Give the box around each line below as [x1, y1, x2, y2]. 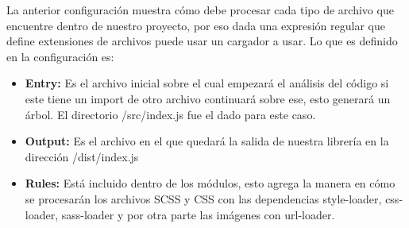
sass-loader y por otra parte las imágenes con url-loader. [61, 206, 335, 222]
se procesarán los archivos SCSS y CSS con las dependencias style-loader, [25, 190, 382, 207]
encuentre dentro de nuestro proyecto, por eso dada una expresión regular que [6, 17, 385, 33]
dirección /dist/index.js [25, 148, 139, 164]
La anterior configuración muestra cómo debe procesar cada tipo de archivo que [6, 2, 394, 17]
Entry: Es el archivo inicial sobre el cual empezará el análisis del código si [25, 75, 389, 91]
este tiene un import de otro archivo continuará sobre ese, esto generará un [25, 90, 391, 106]
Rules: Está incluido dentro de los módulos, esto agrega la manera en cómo [25, 175, 395, 191]
